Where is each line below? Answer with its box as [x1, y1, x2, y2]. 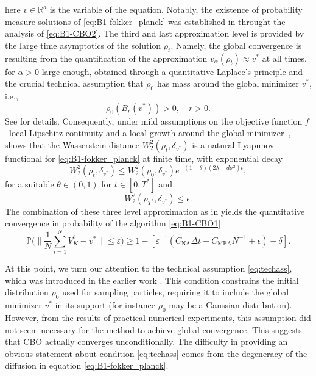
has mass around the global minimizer [156, 77, 299, 90]
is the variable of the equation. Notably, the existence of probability [49, 3, 303, 15]
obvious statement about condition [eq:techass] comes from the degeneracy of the [5, 347, 307, 360]
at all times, [262, 51, 307, 64]
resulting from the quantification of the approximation [5, 51, 208, 64]
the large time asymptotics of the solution [5, 38, 161, 51]
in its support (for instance [55, 298, 155, 311]
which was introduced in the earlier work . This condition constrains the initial [5, 273, 299, 286]
